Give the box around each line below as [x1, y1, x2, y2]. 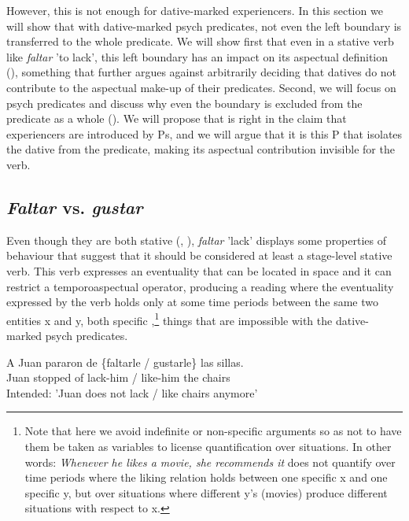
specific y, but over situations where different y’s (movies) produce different [24, 484, 388, 501]
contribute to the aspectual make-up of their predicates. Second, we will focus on [6, 79, 396, 95]
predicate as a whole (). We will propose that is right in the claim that [6, 110, 347, 127]
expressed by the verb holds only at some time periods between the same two [6, 294, 379, 310]
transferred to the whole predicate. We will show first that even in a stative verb [6, 33, 394, 50]
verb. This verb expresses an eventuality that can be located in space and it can [6, 262, 392, 279]
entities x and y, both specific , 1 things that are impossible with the [6, 309, 333, 328]
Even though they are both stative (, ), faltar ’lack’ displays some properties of [6, 231, 387, 248]
